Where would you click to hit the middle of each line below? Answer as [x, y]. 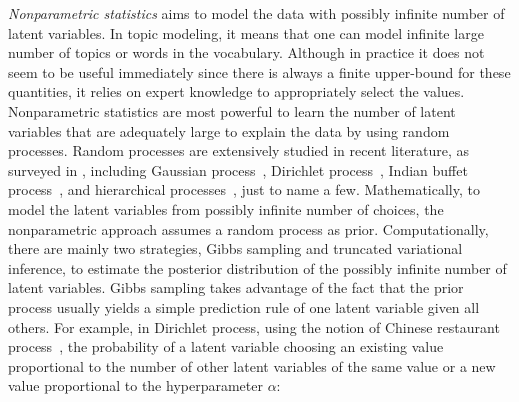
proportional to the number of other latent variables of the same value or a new [252, 365]
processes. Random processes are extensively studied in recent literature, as [239, 150]
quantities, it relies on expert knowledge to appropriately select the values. [236, 91]
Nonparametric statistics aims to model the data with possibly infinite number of [256, 13]
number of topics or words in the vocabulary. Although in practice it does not [246, 52]
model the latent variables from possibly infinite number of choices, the [226, 208]
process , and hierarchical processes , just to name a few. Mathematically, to [244, 189]
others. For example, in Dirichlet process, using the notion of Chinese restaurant [254, 326]
